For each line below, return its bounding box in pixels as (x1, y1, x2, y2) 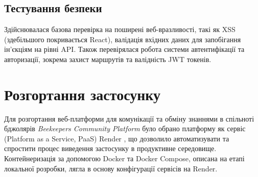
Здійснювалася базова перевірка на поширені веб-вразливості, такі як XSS (4, 24, 236, 35)
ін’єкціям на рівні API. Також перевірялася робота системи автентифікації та (4, 44, 245, 54)
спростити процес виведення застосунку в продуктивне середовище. (4, 143, 217, 154)
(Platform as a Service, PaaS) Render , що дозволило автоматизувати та (4, 133, 229, 143)
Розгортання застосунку (4, 83, 161, 104)
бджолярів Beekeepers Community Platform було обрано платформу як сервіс (4, 123, 246, 134)
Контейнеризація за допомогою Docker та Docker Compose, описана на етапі (4, 153, 245, 164)
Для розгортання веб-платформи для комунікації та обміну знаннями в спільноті (4, 113, 254, 124)
